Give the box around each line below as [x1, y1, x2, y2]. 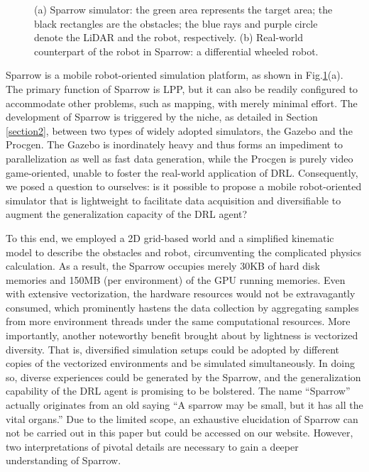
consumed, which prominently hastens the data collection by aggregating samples [6, 300, 359, 314]
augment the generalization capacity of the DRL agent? [6, 207, 248, 221]
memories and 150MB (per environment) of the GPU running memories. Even [6, 272, 346, 287]
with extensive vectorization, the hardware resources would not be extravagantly [6, 286, 356, 301]
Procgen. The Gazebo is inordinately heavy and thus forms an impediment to [6, 137, 343, 152]
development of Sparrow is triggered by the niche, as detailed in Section [6, 109, 318, 124]
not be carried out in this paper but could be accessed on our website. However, [6, 425, 353, 440]
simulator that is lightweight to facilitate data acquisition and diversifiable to [6, 192, 341, 207]
